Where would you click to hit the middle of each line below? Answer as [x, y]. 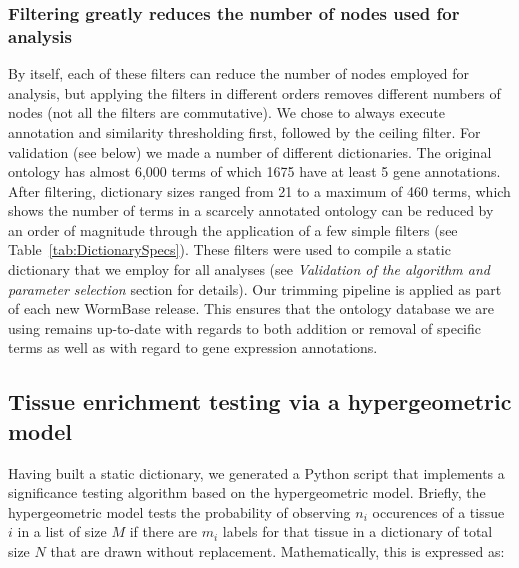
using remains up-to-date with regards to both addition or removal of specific [245, 327]
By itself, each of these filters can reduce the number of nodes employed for [239, 73]
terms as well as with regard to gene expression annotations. [193, 347]
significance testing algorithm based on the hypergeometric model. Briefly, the [247, 492]
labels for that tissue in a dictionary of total [357, 531]
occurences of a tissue [438, 511]
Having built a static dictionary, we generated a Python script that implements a [256, 472]
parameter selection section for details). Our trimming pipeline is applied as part [255, 288]
